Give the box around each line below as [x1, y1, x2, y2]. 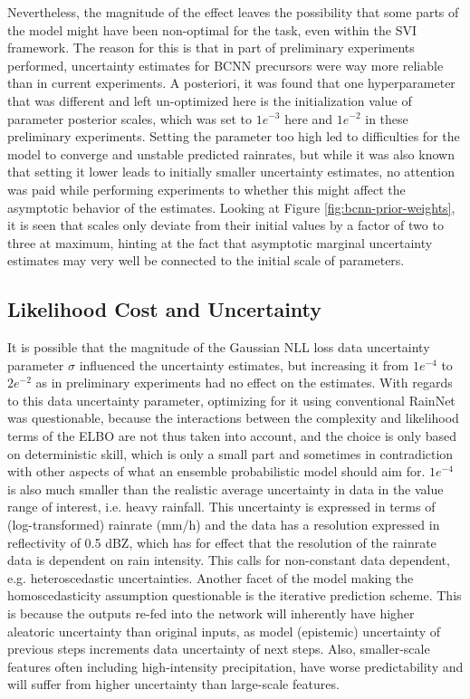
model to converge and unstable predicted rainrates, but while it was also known [7, 144, 455, 163]
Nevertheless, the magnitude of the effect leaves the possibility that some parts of [7, 3, 459, 21]
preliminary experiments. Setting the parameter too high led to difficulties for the [7, 127, 460, 146]
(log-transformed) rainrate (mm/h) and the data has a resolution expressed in [7, 515, 440, 534]
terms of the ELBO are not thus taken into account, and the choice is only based [7, 426, 456, 445]
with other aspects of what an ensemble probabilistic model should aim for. [7, 462, 426, 481]
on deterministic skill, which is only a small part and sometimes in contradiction [7, 444, 454, 463]
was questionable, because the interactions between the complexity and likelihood [7, 408, 459, 427]
